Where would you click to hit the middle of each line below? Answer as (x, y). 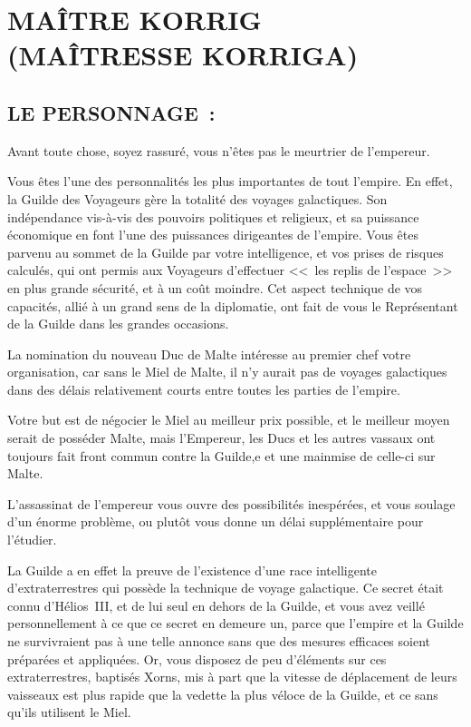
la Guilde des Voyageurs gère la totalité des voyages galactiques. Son (197, 198)
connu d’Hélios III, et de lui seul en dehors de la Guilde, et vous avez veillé (216, 605)
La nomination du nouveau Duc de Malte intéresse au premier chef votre (209, 354)
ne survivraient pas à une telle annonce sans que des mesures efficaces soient (219, 641)
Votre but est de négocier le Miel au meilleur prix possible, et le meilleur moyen (229, 420)
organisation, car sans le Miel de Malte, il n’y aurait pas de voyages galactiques (227, 372)
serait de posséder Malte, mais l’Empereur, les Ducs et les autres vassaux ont (221, 438)
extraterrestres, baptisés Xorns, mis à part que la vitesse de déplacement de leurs (232, 677)
